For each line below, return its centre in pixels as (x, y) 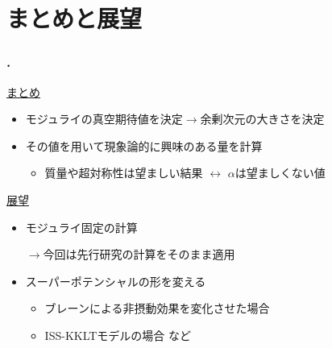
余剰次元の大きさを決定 (262, 119)
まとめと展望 (75, 18)
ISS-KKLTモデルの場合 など (118, 335)
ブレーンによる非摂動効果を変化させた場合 (157, 308)
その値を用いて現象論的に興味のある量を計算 (144, 145)
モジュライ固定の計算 (81, 227)
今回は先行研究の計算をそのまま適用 (139, 254)
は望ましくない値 (280, 173)
